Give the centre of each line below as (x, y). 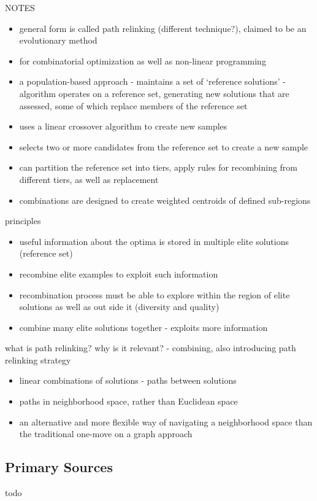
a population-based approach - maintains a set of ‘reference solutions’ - (152, 81)
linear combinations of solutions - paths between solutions (128, 380)
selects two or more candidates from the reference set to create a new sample (164, 146)
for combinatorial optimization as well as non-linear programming (143, 60)
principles (23, 221)
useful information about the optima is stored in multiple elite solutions (154, 241)
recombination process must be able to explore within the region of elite (155, 294)
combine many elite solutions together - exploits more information (143, 327)
